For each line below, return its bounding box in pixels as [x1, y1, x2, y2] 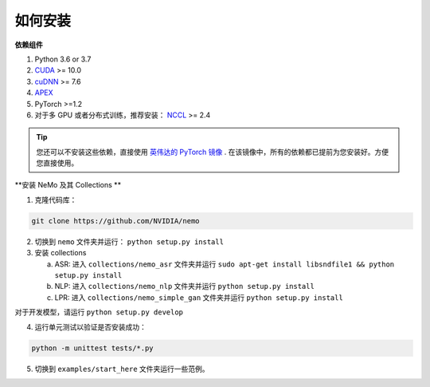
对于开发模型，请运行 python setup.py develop [14, 307, 183, 317]
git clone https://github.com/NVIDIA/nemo [31, 216, 200, 225]
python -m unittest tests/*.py [31, 343, 154, 353]
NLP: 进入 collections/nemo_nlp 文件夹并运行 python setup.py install [54, 282, 315, 291]
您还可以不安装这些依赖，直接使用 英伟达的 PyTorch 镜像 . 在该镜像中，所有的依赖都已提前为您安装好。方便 [36, 147, 389, 156]
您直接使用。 [36, 158, 79, 168]
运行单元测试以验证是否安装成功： [34, 322, 147, 331]
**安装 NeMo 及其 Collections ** [14, 180, 122, 190]
